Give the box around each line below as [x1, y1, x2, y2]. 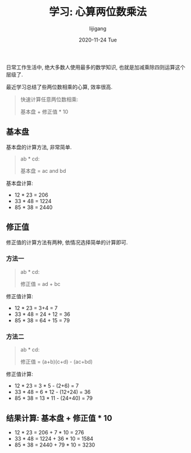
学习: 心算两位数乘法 [49, 5, 147, 19]
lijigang [89, 25, 107, 32]
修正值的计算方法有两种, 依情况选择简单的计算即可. [6, 239, 128, 246]
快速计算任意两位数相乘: [20, 96, 79, 103]
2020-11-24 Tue [78, 36, 118, 43]
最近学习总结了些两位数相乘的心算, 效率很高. [6, 83, 113, 90]
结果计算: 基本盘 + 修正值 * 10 [6, 413, 112, 423]
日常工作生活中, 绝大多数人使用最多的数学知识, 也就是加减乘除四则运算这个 [6, 64, 185, 71]
